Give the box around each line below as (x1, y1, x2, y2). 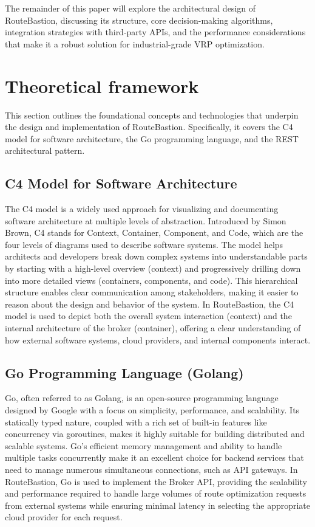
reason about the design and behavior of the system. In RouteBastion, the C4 (5, 297, 294, 310)
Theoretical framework (5, 73, 199, 98)
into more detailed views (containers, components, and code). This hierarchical (5, 274, 298, 286)
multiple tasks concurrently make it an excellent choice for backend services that (5, 451, 304, 464)
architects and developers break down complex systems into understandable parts (5, 250, 308, 263)
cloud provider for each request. (5, 511, 123, 523)
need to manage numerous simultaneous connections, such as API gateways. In (5, 463, 298, 475)
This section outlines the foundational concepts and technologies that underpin (5, 108, 299, 121)
